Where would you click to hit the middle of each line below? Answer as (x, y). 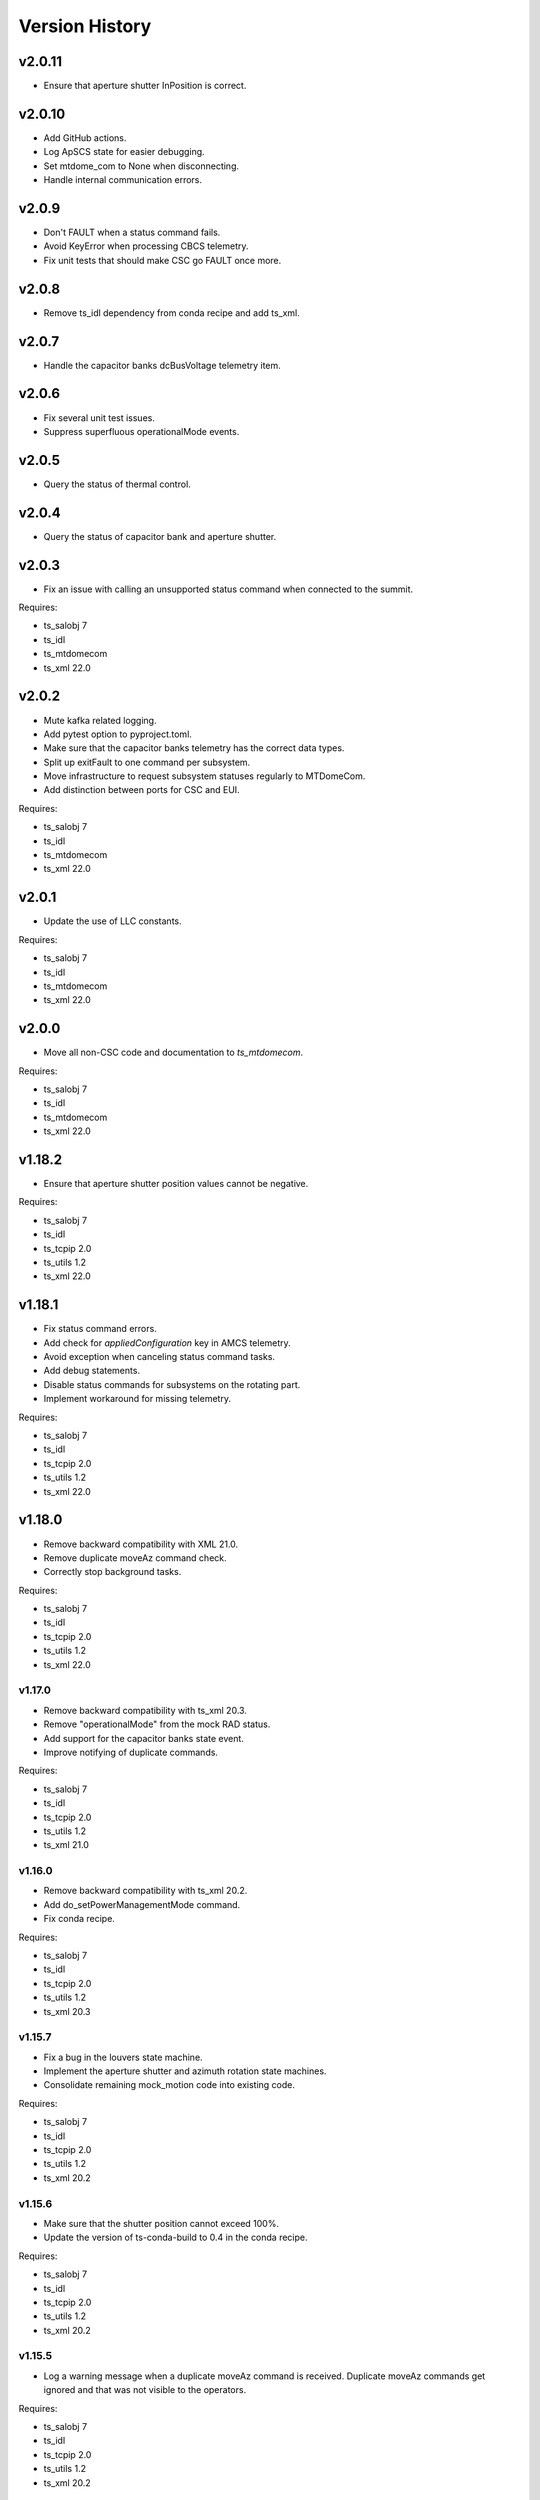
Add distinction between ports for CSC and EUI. (141, 790)
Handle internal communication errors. (123, 180)
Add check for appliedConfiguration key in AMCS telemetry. (167, 1342)
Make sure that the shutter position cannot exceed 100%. (161, 2223)
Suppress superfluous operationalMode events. (141, 431)
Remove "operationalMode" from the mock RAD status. (157, 1724)
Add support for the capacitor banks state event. (144, 1738)
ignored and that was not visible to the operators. (145, 2390)
